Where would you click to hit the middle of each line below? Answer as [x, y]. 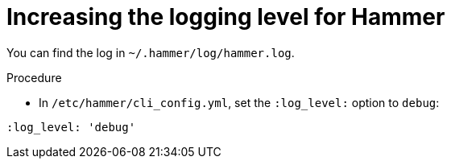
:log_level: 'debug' [71, 127]
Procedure [34, 77]
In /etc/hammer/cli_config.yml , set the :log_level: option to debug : [239, 102]
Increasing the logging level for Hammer [226, 17]
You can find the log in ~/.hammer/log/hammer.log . [151, 52]
